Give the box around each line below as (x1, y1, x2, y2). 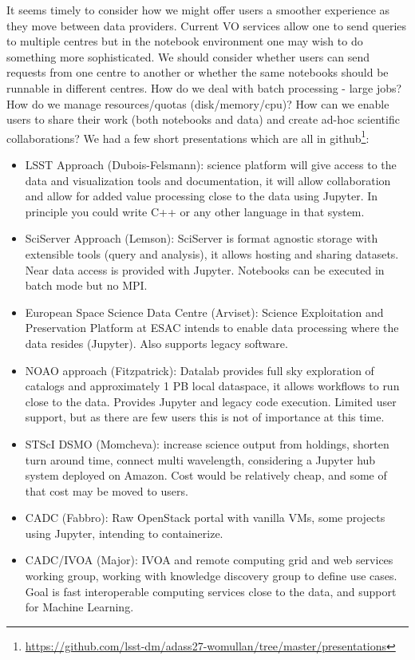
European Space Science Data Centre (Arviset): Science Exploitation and (25, 303, 384, 320)
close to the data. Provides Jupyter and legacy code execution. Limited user (25, 393, 397, 409)
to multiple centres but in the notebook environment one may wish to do (6, 33, 363, 49)
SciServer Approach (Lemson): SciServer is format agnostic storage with (25, 230, 378, 247)
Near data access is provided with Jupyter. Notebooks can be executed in (25, 261, 385, 278)
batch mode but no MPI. (25, 277, 148, 294)
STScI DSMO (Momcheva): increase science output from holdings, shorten (25, 435, 389, 452)
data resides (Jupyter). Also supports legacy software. (25, 334, 288, 351)
